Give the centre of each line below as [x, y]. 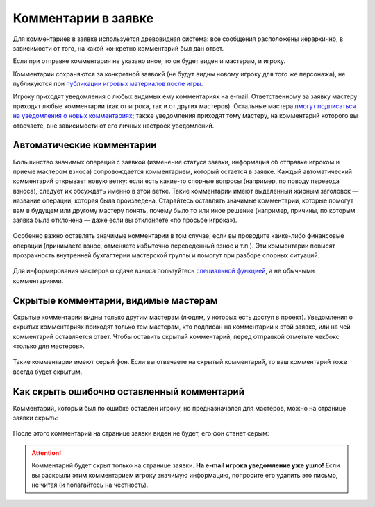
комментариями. [38, 280]
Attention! [47, 453]
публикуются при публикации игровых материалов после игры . [108, 84]
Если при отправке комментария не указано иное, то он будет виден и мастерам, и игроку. [149, 61]
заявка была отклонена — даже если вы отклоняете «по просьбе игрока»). [125, 220]
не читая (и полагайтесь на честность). [90, 485]
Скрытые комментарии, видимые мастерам [115, 301]
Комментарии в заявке [83, 18]
